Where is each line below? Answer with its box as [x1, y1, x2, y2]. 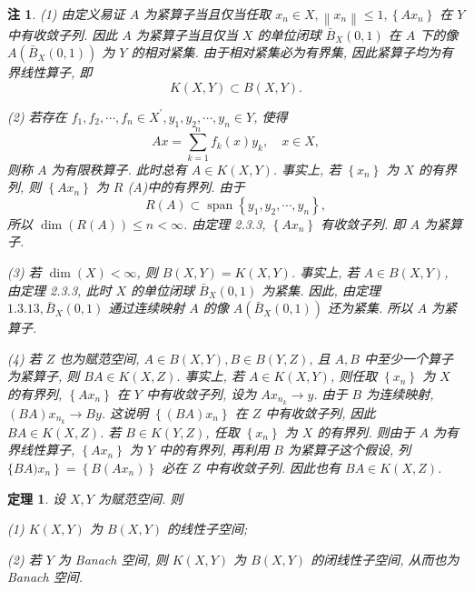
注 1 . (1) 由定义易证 [7, 5, 125, 23]
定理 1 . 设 [7, 488, 65, 507]
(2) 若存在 [7, 106, 67, 125]
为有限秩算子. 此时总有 [51, 159, 187, 178]
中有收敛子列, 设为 [145, 385, 257, 403]
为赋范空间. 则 [97, 488, 183, 507]
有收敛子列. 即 [321, 214, 406, 233]
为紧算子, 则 [7, 366, 80, 386]
